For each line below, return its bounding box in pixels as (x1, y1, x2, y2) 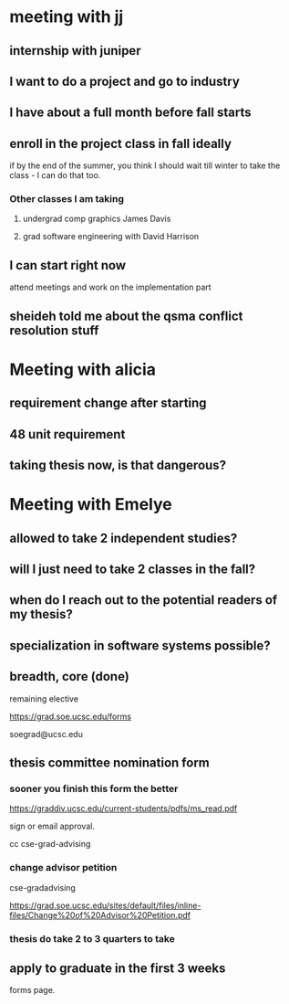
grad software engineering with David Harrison (22, 231, 200, 242)
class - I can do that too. (9, 170, 101, 181)
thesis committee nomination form (9, 755, 210, 770)
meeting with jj (9, 6, 124, 27)
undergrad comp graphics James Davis (22, 213, 171, 225)
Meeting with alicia (9, 359, 157, 380)
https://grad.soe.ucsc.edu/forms (9, 711, 132, 722)
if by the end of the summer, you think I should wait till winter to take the (9, 160, 281, 171)
